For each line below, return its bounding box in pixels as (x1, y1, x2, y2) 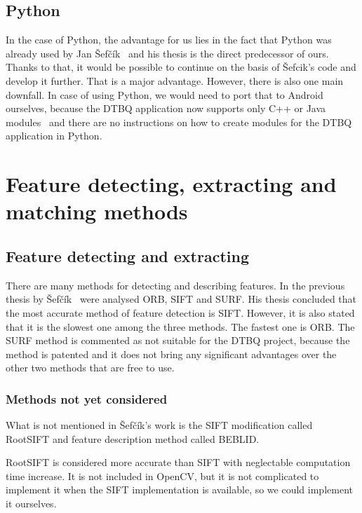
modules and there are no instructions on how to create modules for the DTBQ (6, 114, 352, 129)
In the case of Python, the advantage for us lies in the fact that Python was (6, 32, 332, 47)
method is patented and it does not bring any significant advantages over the (6, 346, 337, 361)
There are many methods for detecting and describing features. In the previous (6, 278, 345, 292)
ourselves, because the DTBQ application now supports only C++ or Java (6, 101, 326, 116)
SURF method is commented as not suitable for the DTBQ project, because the (6, 333, 350, 348)
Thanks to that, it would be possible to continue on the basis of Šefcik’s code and (6, 60, 356, 74)
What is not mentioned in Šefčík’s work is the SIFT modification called (6, 418, 313, 432)
